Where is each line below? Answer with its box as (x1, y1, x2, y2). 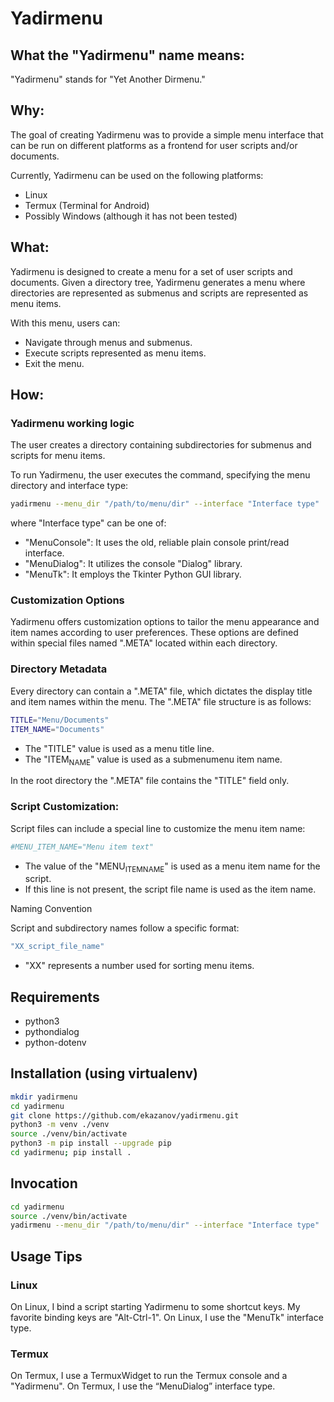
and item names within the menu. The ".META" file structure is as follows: (10, 695, 312, 707)
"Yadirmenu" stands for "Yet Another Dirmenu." (10, 73, 206, 85)
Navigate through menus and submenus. (24, 336, 193, 348)
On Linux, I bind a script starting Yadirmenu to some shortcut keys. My (10, 1301, 301, 1313)
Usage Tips (10, 1248, 83, 1265)
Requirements (10, 988, 100, 1006)
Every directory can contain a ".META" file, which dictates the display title (10, 685, 313, 697)
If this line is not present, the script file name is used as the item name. (24, 883, 317, 896)
